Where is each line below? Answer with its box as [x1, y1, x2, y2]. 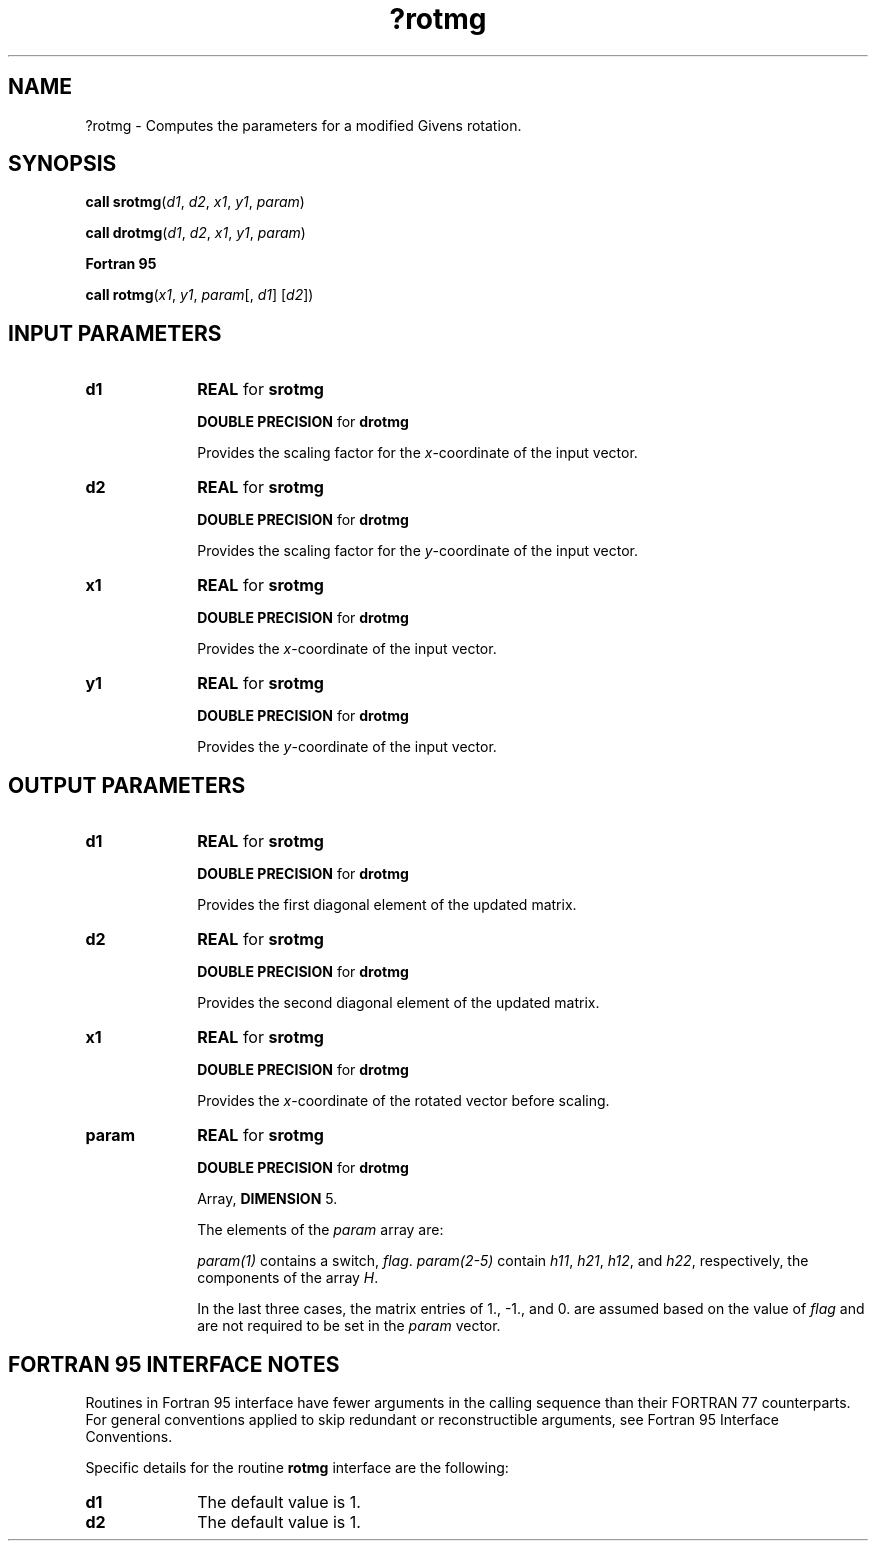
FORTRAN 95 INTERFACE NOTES [8, 1351, 340, 1377]
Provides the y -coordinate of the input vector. [197, 738, 497, 756]
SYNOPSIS [8, 151, 117, 177]
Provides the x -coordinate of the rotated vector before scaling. [197, 1092, 610, 1110]
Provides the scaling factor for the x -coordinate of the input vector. [197, 444, 638, 462]
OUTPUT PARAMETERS [8, 772, 246, 798]
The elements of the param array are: [197, 1221, 444, 1239]
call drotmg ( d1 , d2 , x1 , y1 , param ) [85, 224, 306, 242]
